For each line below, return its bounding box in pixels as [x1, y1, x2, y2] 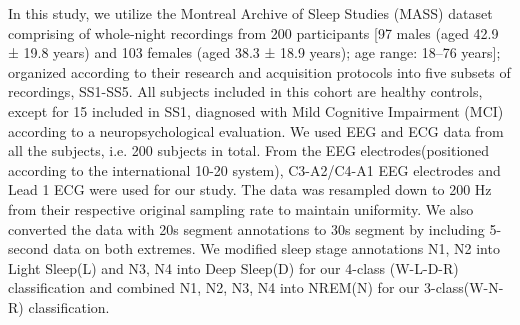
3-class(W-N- [423, 277, 504, 298]
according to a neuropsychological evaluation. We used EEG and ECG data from [8, 120, 504, 141]
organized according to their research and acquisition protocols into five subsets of [8, 61, 511, 82]
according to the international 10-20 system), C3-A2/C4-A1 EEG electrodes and [8, 159, 501, 180]
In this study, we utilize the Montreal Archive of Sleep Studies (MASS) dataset [8, 3, 493, 23]
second [8, 238, 49, 259]
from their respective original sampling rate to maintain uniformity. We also [8, 198, 474, 219]
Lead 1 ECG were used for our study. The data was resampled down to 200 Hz [8, 179, 492, 200]
